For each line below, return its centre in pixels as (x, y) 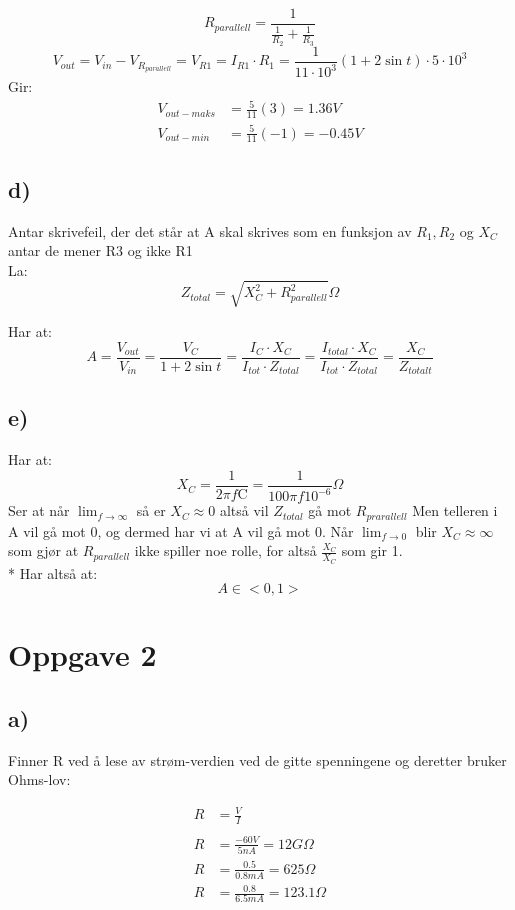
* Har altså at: (53, 572)
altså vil (244, 510)
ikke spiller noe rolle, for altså (225, 550)
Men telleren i (455, 510)
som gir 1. (372, 550)
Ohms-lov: (39, 779)
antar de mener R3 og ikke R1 (100, 250)
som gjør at (43, 550)
